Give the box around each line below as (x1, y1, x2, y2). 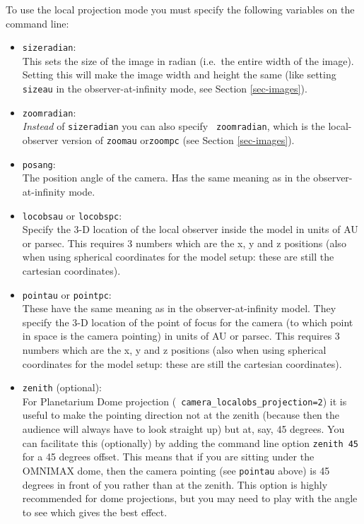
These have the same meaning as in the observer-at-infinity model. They (22, 301, 336, 316)
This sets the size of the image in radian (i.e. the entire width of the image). (22, 53, 354, 68)
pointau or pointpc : (22, 287, 112, 302)
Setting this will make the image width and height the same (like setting (22, 67, 336, 82)
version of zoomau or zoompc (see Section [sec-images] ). (61, 133, 295, 147)
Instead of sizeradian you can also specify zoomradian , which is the (22, 119, 325, 133)
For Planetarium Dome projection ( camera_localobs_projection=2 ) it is (22, 393, 347, 408)
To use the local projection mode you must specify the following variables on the (6, 2, 355, 16)
